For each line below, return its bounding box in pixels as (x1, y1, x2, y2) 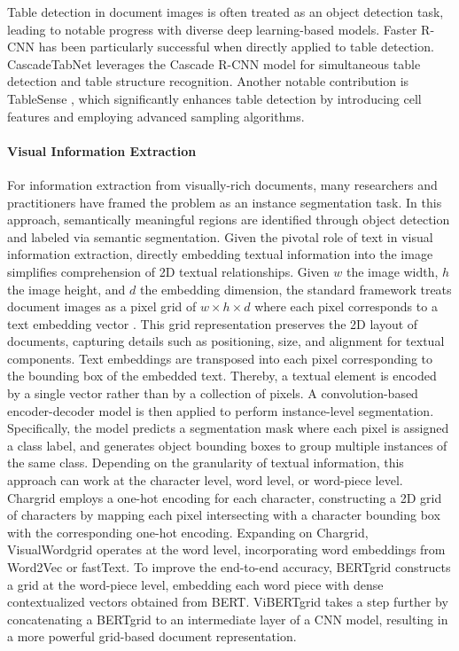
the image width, (346, 262, 439, 280)
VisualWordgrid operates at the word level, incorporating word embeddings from (7, 540, 446, 559)
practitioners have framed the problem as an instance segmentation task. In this (7, 192, 442, 211)
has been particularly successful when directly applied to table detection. (38, 37, 434, 56)
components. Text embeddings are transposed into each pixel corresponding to (7, 349, 433, 367)
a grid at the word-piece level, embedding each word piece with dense (7, 575, 384, 593)
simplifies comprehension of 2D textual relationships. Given (7, 262, 330, 280)
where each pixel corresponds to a (254, 297, 438, 316)
